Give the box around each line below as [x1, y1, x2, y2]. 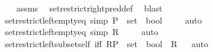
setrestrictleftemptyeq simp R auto [4, 25, 158, 38]
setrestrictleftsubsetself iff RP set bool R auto [4, 37, 209, 50]
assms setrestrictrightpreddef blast [16, 2, 163, 14]
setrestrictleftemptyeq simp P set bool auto [4, 13, 202, 26]
